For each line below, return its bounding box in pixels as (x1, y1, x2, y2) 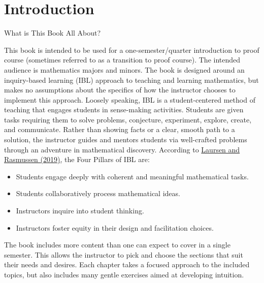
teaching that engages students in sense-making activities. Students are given (4, 104, 244, 115)
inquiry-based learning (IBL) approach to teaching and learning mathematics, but (4, 74, 259, 85)
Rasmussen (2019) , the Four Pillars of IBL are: (4, 154, 150, 165)
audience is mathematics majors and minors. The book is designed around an (4, 64, 245, 75)
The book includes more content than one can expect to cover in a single (4, 239, 230, 250)
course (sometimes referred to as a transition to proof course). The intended (4, 54, 241, 65)
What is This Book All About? (4, 27, 101, 38)
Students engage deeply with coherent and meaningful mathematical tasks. (16, 171, 249, 181)
